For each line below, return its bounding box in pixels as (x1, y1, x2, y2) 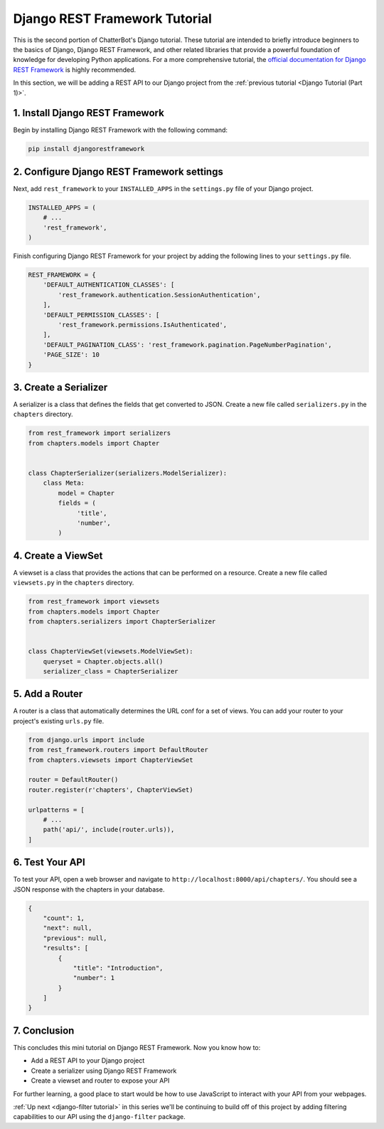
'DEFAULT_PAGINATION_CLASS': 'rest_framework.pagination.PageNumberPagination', (43, 341, 332, 349)
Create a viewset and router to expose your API (31, 1076, 170, 1085)
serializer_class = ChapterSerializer (43, 667, 178, 675)
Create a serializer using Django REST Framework (31, 1066, 177, 1075)
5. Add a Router (13, 688, 83, 700)
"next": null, (43, 924, 92, 932)
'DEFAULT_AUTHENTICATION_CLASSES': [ (43, 281, 175, 289)
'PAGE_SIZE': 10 (43, 351, 100, 359)
